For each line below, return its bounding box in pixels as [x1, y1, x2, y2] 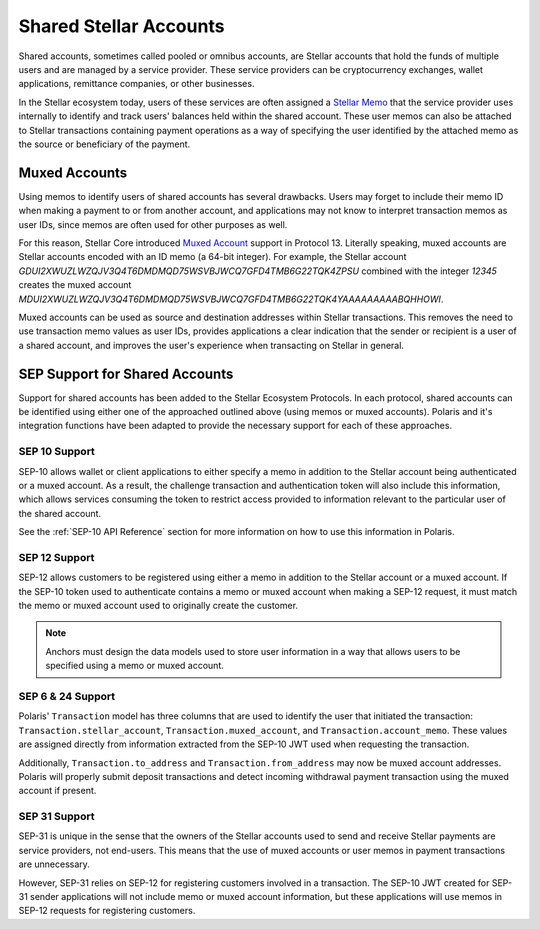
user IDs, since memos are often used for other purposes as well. [18, 218, 288, 230]
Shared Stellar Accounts [18, 15, 225, 37]
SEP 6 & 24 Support [18, 689, 116, 703]
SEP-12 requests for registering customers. [18, 905, 196, 917]
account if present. [18, 785, 97, 797]
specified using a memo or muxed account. [45, 660, 224, 672]
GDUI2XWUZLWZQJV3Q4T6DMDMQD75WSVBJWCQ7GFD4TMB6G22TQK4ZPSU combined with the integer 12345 [18, 265, 497, 277]
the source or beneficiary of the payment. [18, 138, 191, 150]
